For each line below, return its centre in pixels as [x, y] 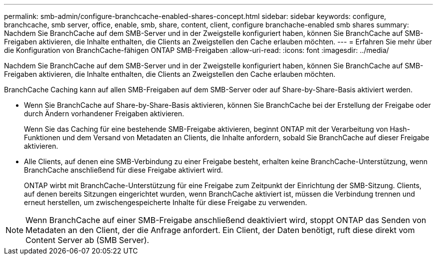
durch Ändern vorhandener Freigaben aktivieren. [104, 114]
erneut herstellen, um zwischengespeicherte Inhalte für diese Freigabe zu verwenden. [166, 202]
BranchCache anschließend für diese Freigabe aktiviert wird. [123, 170]
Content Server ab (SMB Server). [87, 240]
